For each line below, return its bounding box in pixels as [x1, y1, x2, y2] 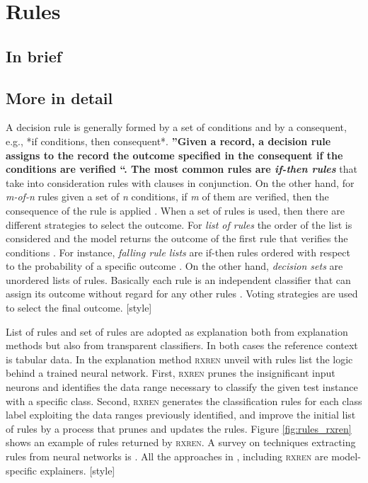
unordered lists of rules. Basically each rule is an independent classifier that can [6, 272, 351, 287]
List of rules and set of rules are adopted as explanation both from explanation [6, 324, 348, 339]
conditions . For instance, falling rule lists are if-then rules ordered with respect [6, 244, 350, 259]
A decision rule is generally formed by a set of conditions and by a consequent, [6, 120, 347, 135]
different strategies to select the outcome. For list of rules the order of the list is [6, 217, 352, 232]
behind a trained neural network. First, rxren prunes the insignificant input [6, 365, 335, 380]
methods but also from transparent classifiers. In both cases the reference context [6, 338, 358, 353]
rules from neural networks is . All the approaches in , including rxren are [6, 449, 328, 464]
